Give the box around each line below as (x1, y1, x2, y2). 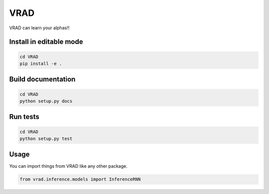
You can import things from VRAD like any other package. (9, 163, 128, 169)
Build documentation (9, 75, 76, 84)
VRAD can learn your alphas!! (9, 25, 70, 31)
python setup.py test (19, 135, 73, 141)
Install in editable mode (9, 38, 83, 46)
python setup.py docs (19, 98, 73, 104)
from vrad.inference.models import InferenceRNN (19, 177, 141, 182)
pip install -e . (19, 61, 62, 66)
